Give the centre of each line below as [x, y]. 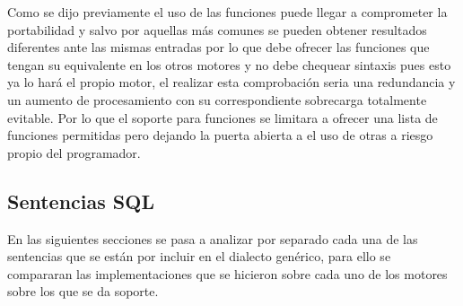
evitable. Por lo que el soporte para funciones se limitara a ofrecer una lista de [223, 117]
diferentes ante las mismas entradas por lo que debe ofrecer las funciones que [218, 47]
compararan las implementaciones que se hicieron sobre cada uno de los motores [227, 273]
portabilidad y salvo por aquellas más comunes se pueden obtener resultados [217, 29]
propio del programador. [74, 152]
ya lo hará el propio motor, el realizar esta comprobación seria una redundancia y [231, 82]
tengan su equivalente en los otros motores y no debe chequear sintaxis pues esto [229, 64]
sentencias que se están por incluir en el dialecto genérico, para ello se [199, 256]
